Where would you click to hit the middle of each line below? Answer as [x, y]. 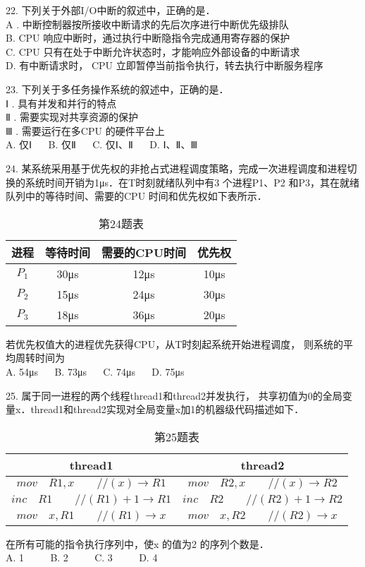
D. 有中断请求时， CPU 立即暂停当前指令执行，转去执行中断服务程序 [165, 65]
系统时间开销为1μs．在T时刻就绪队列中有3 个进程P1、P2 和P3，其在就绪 [192, 182]
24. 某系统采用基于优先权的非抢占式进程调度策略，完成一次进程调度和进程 [177, 168]
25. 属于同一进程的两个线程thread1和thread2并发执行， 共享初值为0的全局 [174, 395]
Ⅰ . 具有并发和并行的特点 [61, 103]
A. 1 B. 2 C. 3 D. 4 [82, 557]
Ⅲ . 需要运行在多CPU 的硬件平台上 [85, 130]
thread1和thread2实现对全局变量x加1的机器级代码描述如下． [167, 409]
